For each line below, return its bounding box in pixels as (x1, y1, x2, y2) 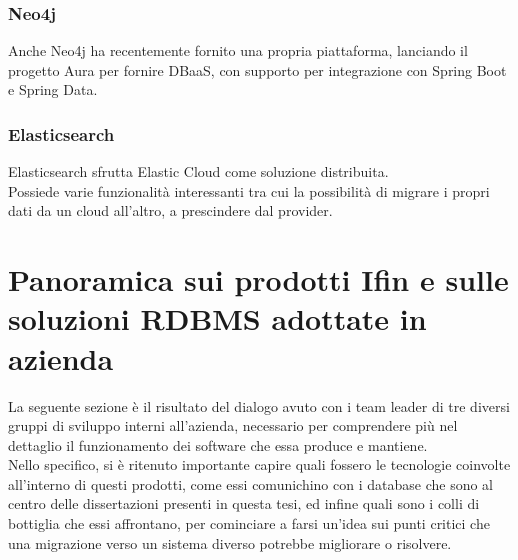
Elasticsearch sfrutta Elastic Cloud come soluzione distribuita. (8, 161, 389, 182)
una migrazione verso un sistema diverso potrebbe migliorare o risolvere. (8, 532, 452, 553)
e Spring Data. (8, 79, 98, 100)
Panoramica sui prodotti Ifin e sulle (8, 259, 509, 300)
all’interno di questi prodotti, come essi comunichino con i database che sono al (8, 473, 494, 494)
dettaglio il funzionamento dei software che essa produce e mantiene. (8, 434, 428, 455)
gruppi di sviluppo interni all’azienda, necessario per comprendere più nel (8, 415, 458, 436)
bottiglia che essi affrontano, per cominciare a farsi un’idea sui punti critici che (8, 513, 490, 534)
